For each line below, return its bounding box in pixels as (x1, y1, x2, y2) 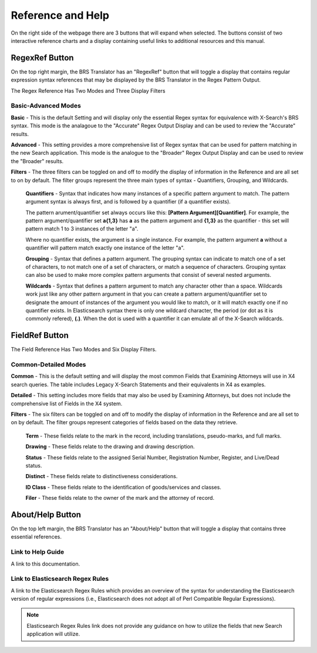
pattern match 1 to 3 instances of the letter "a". (25, 225, 139, 232)
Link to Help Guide (11, 548, 65, 556)
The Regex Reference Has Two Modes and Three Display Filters (11, 87, 166, 94)
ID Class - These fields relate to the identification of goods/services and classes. (25, 483, 221, 490)
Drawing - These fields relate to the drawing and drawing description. (25, 443, 195, 450)
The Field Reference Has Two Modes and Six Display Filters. (11, 346, 157, 353)
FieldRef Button (11, 330, 69, 340)
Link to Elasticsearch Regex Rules (11, 575, 109, 583)
